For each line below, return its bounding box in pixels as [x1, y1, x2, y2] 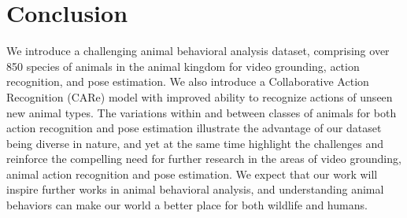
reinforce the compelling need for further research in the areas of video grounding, [6, 150, 401, 167]
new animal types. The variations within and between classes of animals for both [6, 104, 397, 120]
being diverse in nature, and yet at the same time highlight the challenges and [6, 135, 384, 151]
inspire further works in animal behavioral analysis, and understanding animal [6, 181, 384, 198]
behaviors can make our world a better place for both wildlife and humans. [6, 197, 368, 213]
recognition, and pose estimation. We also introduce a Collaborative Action [6, 73, 369, 90]
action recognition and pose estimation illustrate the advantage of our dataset [6, 120, 382, 136]
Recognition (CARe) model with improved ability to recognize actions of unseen [6, 88, 393, 105]
